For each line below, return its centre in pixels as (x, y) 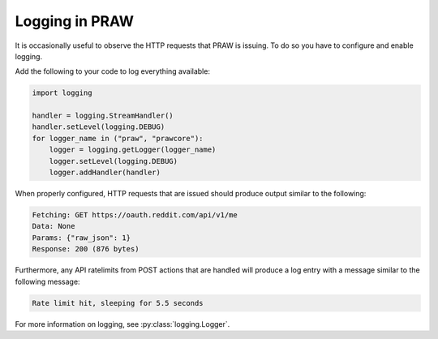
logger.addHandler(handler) (105, 173)
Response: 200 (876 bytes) (86, 249)
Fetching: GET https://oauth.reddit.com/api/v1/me (135, 215)
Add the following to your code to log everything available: (113, 71)
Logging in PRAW (74, 21)
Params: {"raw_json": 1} (82, 238)
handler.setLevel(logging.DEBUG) (99, 127)
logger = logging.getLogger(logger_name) (133, 150)
